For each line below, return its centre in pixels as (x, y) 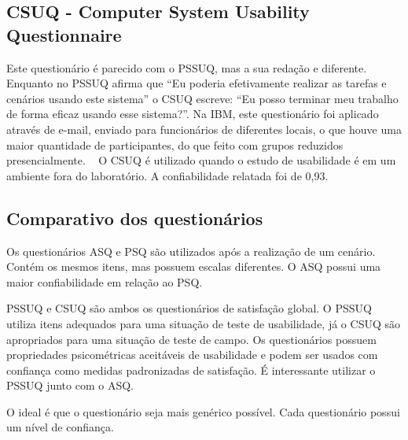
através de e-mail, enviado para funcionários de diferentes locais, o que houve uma (204, 129)
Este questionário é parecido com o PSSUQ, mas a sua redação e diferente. (187, 67)
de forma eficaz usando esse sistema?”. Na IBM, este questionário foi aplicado (193, 114)
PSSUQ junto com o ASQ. (70, 385)
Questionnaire (64, 34)
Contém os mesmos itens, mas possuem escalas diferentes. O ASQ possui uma (194, 266)
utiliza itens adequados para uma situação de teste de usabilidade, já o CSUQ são (203, 323)
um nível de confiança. (60, 427)
